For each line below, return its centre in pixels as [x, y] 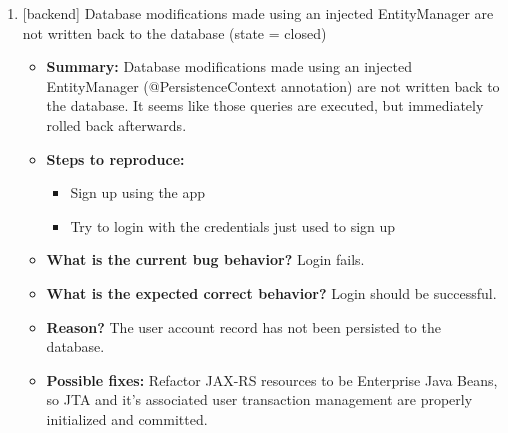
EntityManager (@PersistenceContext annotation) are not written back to [273, 85]
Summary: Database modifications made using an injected [229, 66]
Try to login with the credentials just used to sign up [233, 225]
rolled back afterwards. [116, 124]
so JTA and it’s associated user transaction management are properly [259, 399]
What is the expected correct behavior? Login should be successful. [271, 292]
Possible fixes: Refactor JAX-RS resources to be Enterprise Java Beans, [272, 379]
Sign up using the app [138, 192]
